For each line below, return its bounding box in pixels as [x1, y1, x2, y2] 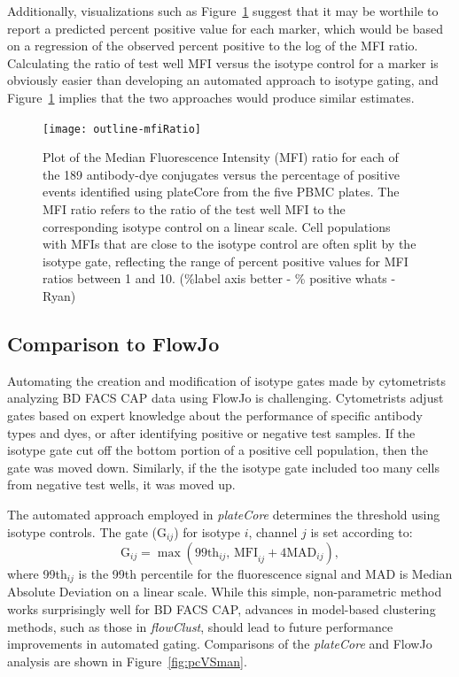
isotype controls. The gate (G [7, 522, 167, 541]
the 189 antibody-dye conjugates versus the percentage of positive [43, 165, 400, 183]
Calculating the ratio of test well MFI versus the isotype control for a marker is [7, 53, 439, 72]
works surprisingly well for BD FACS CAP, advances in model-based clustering [7, 600, 436, 619]
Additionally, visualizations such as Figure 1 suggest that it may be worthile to [7, 2, 439, 19]
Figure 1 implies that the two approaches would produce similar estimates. [7, 88, 415, 106]
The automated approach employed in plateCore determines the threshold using [7, 504, 440, 523]
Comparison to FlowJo [7, 329, 220, 357]
